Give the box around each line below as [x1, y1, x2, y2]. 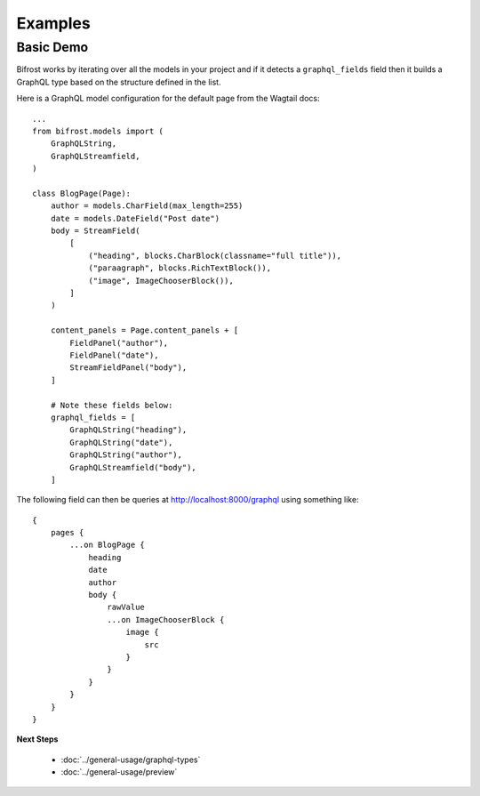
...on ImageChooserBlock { [107, 615, 225, 624]
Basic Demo [16, 39, 89, 55]
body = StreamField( [50, 226, 140, 236]
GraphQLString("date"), [69, 437, 173, 447]
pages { [50, 527, 84, 538]
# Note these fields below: [50, 400, 173, 410]
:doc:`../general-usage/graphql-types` [60, 754, 201, 765]
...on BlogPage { [69, 540, 146, 551]
